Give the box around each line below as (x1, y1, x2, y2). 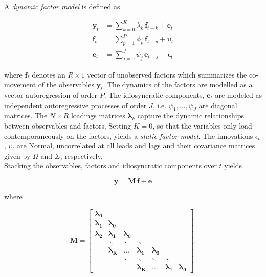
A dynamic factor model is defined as (4, 1, 120, 11)
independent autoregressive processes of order (4, 99, 147, 110)
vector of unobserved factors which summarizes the (87, 69, 247, 80)
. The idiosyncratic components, (104, 89, 205, 100)
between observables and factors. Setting (4, 120, 131, 131)
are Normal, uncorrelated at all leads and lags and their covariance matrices (17, 140, 255, 151)
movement (4, 79, 36, 90)
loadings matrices (71, 110, 125, 121)
